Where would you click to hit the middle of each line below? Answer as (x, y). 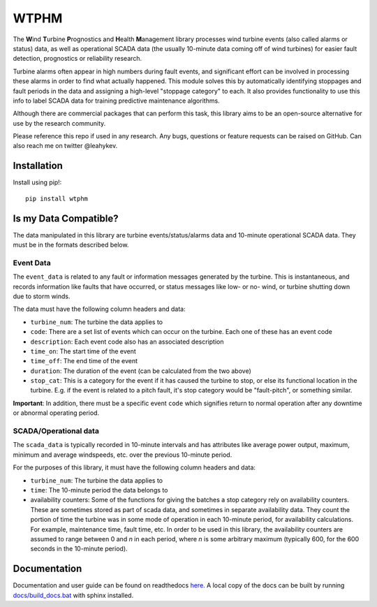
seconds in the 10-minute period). (79, 549)
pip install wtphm (57, 198)
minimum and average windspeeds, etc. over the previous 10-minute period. (123, 455)
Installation (38, 166)
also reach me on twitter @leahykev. (65, 146)
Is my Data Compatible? (66, 218)
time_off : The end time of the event (84, 361)
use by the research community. (59, 123)
